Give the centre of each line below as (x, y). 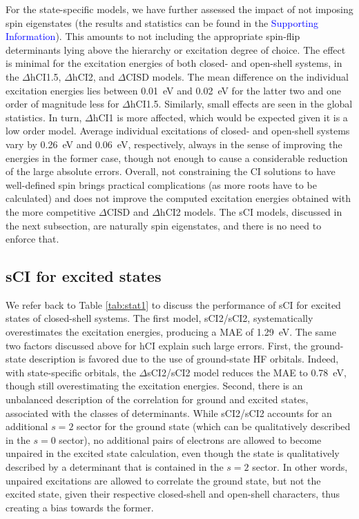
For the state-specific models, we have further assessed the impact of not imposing (179, 9)
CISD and (128, 211)
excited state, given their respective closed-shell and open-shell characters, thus (173, 494)
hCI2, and (93, 76)
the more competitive (51, 211)
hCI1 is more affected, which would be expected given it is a (220, 117)
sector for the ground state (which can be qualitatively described (214, 426)
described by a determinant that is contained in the (115, 467)
